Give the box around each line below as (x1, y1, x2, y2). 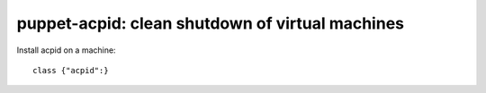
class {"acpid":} (32, 65, 109, 75)
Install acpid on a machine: (16, 45, 116, 55)
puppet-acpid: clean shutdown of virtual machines (16, 13, 405, 33)
